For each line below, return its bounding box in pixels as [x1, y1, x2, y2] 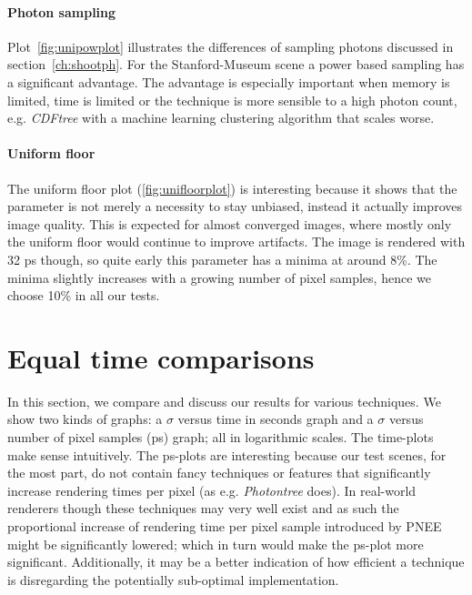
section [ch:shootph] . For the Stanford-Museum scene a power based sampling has [7, 55, 465, 74]
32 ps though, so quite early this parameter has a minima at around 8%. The [7, 249, 437, 268]
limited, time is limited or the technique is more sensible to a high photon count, [7, 90, 457, 109]
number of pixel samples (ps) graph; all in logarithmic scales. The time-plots [7, 428, 434, 447]
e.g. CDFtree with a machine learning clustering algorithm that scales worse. [7, 108, 435, 127]
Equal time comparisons [7, 338, 315, 376]
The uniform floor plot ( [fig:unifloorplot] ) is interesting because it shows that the [7, 178, 457, 197]
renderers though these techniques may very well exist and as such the [7, 499, 399, 518]
